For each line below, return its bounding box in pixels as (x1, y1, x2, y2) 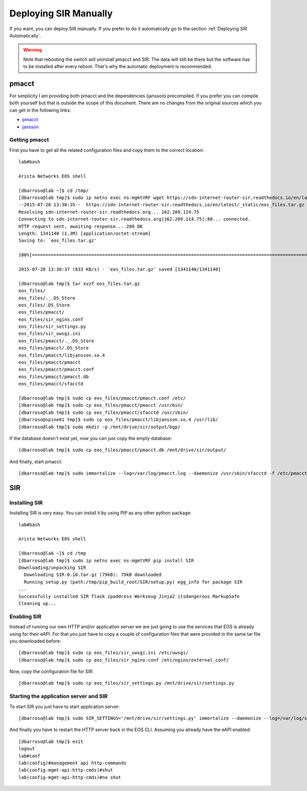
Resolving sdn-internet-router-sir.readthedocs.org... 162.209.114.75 (18, 209, 200, 215)
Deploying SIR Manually (9, 8, 113, 19)
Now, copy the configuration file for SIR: (9, 668, 94, 675)
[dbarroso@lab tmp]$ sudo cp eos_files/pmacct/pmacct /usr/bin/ (18, 402, 184, 408)
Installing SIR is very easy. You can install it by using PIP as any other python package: (9, 510, 192, 516)
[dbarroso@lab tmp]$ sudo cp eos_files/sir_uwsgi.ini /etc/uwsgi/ (18, 650, 189, 656)
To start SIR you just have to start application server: (9, 704, 120, 710)
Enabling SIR (9, 613, 42, 620)
